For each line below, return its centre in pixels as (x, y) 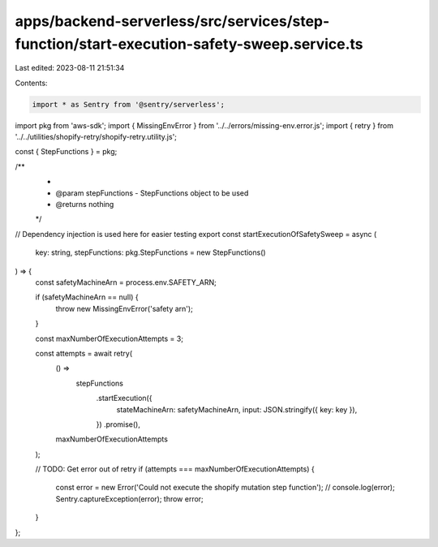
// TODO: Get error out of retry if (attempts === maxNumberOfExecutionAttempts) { (175, 469)
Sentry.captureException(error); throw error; (130, 498)
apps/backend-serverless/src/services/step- (172, 21)
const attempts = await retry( (84, 353)
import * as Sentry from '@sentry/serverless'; (128, 104)
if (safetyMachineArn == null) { (87, 297)
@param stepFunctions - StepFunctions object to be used (152, 193)
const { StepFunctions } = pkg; (66, 152)
